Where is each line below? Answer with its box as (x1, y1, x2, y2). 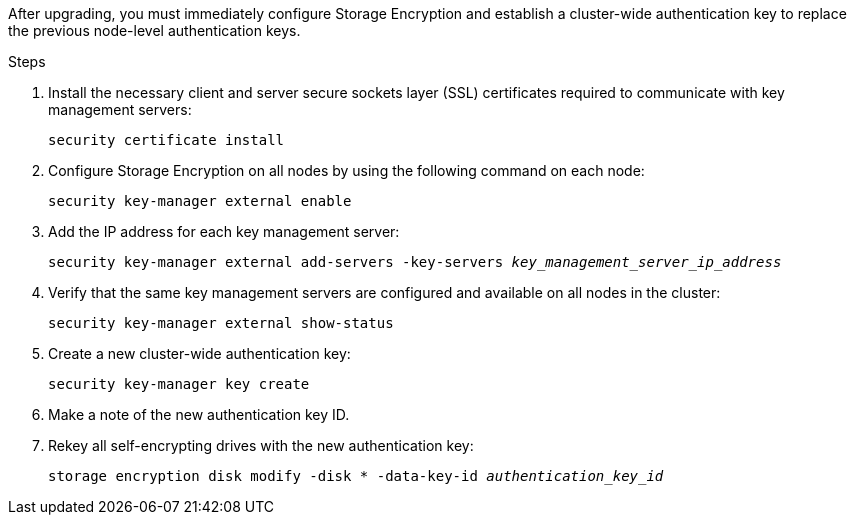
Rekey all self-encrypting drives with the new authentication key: (48, 437, 474, 454)
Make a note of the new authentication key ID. (48, 406, 350, 423)
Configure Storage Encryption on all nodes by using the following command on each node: (48, 162, 645, 179)
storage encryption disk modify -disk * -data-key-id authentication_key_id (48, 468, 664, 484)
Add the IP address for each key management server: (48, 223, 400, 240)
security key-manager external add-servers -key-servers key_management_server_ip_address (48, 254, 782, 270)
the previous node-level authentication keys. (8, 22, 301, 39)
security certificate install (48, 132, 285, 148)
